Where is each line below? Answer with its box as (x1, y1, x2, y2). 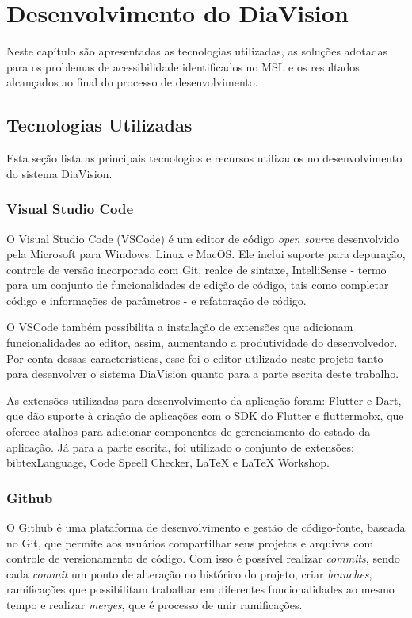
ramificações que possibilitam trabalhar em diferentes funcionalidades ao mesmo (6, 581, 395, 597)
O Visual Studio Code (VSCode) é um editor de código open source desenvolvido (6, 230, 399, 246)
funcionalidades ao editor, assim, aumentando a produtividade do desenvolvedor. (6, 334, 398, 351)
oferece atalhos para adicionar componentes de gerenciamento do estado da (6, 423, 371, 440)
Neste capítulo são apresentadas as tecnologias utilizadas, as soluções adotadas (6, 43, 388, 59)
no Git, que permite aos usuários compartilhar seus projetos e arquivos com (6, 534, 374, 551)
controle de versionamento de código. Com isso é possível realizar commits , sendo (6, 550, 400, 566)
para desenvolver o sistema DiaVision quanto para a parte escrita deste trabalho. (6, 365, 399, 382)
